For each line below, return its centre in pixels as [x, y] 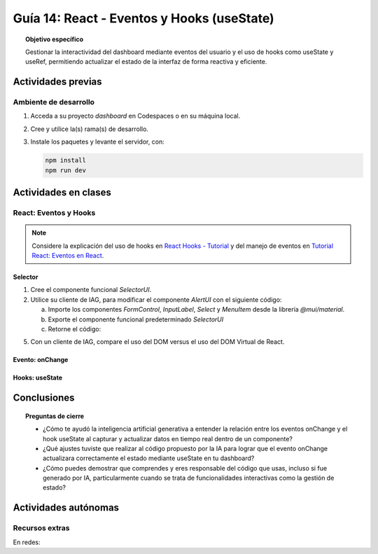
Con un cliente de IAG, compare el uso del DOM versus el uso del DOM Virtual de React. [157, 342]
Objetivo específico [55, 39]
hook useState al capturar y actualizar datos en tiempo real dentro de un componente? [168, 438]
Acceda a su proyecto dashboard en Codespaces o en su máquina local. [135, 116]
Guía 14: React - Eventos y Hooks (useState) [143, 18]
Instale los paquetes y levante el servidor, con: [97, 142]
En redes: [27, 542]
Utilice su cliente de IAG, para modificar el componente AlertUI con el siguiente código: [156, 299]
